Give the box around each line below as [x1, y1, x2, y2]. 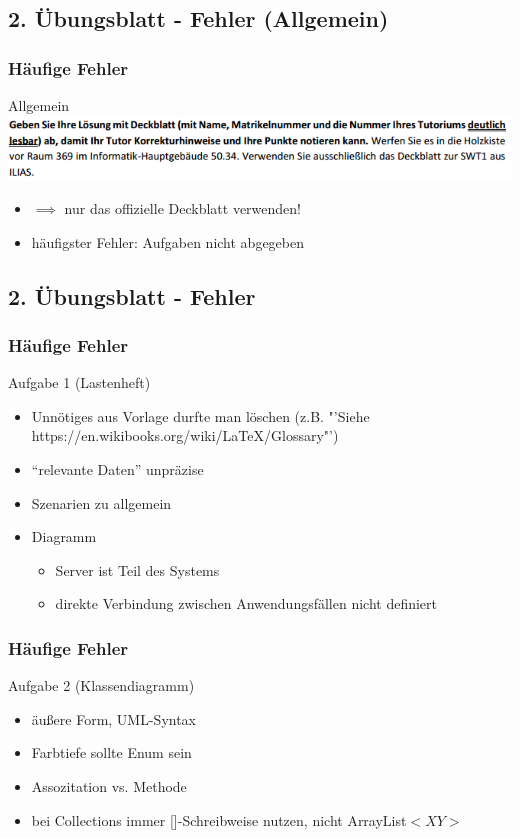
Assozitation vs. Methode [31, 776, 187, 797]
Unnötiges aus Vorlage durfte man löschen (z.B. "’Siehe [31, 405, 370, 426]
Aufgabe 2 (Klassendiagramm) [8, 675, 195, 696]
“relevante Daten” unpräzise [31, 459, 204, 480]
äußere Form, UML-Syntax [31, 708, 197, 729]
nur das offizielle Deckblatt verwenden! [64, 198, 301, 219]
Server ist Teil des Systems [55, 559, 220, 580]
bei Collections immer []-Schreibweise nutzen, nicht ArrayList [31, 809, 407, 830]
